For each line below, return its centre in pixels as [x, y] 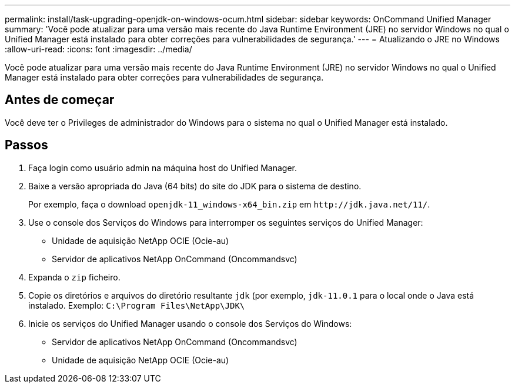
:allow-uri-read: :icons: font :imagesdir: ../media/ [98, 49]
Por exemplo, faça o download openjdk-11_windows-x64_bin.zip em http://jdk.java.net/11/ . [229, 204]
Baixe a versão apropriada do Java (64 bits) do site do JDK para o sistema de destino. [195, 186]
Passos [26, 145]
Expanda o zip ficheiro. [74, 277]
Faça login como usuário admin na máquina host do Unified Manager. [163, 168]
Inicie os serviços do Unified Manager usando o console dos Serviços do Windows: [190, 323]
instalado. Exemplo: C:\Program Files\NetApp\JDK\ [137, 305]
